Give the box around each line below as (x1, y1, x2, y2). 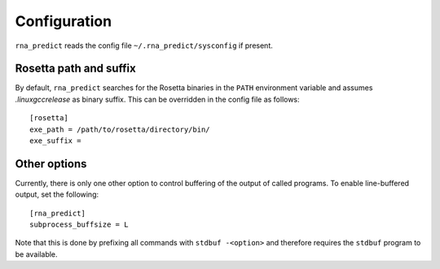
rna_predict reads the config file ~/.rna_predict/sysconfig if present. (15, 41, 273, 50)
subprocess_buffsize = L (29, 220, 129, 229)
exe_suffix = (29, 137, 81, 145)
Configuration (15, 12, 112, 30)
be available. (15, 249, 58, 259)
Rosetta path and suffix (15, 62, 136, 76)
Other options (15, 157, 87, 171)
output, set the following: (15, 189, 99, 199)
